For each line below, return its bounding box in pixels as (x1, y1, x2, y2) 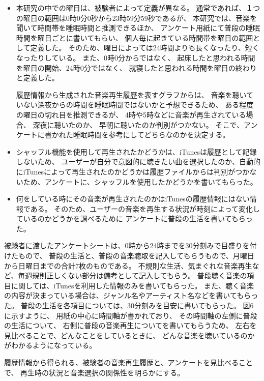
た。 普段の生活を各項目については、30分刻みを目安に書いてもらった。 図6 (4, 300, 254, 311)
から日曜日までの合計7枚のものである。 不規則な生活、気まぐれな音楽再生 (4, 260, 252, 271)
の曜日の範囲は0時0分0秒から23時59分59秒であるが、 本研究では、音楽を (16, 12, 257, 23)
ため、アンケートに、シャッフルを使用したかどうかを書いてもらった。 (23, 176, 257, 187)
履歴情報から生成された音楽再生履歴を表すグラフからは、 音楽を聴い (16, 89, 247, 100)
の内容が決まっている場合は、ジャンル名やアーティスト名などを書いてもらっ (4, 290, 258, 301)
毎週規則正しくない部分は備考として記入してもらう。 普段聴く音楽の (18, 270, 247, 281)
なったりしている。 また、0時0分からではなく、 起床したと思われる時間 (16, 52, 255, 63)
